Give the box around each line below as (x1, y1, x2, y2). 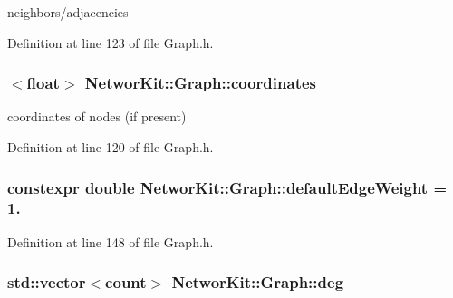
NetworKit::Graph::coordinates (84, 72, 317, 94)
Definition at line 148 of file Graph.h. (7, 232, 214, 251)
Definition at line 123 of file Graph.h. (7, 33, 214, 52)
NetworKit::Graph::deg (171, 271, 344, 293)
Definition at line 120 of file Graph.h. (7, 138, 214, 156)
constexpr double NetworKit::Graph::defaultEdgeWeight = (7, 176, 448, 198)
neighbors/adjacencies (7, 3, 129, 21)
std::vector (7, 271, 86, 293)
